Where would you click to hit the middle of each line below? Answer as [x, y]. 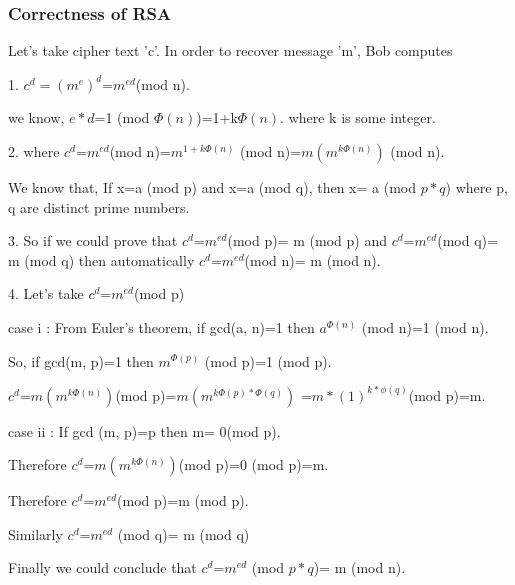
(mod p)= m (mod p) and [307, 240]
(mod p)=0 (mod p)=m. [253, 464]
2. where [34, 151]
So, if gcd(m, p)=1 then [81, 360]
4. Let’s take [46, 293]
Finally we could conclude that [102, 567]
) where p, [476, 187]
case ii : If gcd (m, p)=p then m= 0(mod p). [144, 430]
